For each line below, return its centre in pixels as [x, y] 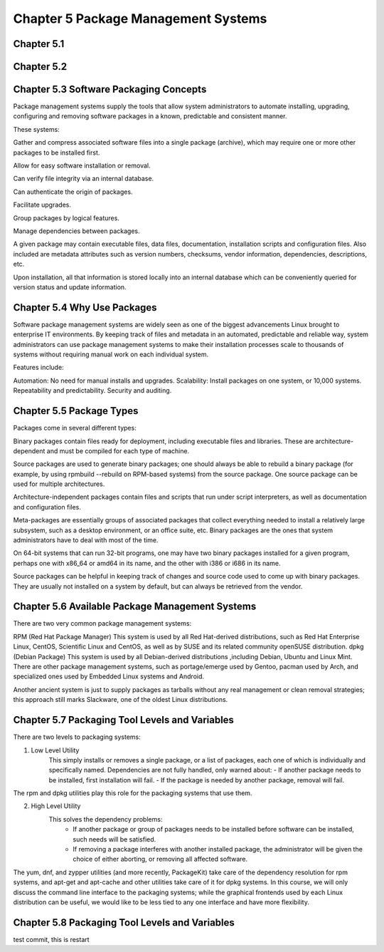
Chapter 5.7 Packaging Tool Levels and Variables [124, 720]
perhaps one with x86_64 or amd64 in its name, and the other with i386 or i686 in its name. [147, 563]
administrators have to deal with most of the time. [86, 540]
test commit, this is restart [51, 939]
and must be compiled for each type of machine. [118, 451]
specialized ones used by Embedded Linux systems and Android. [109, 676]
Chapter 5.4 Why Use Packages [85, 307]
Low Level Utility [55, 750]
